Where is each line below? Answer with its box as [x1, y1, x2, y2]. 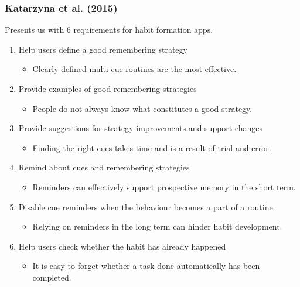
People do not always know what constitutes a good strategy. [32, 102, 253, 114]
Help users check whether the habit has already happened [18, 240, 226, 252]
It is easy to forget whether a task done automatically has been [32, 259, 260, 272]
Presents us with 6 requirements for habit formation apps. [5, 23, 213, 36]
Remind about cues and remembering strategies [18, 161, 190, 173]
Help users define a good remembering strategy [18, 43, 187, 55]
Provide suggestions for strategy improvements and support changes [18, 122, 263, 134]
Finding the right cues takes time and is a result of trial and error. [32, 141, 271, 153]
